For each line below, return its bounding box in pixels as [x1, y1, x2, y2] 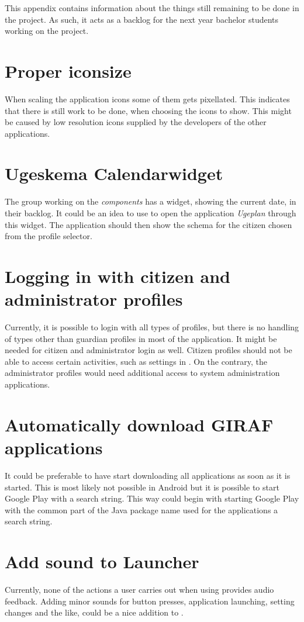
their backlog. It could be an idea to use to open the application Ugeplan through [5, 207, 296, 219]
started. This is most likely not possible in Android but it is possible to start [5, 481, 279, 493]
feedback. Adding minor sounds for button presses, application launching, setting [5, 595, 295, 607]
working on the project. [5, 25, 89, 37]
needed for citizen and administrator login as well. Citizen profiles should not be [5, 344, 292, 356]
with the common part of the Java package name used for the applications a [5, 503, 278, 516]
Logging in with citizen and [5, 264, 231, 288]
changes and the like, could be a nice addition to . [5, 606, 184, 618]
